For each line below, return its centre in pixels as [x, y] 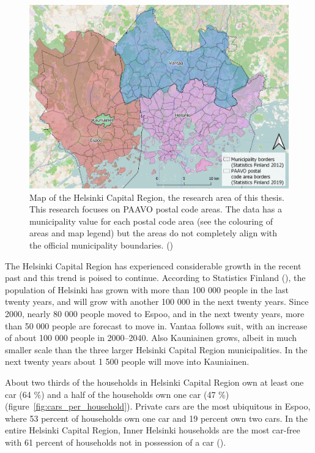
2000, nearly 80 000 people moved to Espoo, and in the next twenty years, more [155, 313]
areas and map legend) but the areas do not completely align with [154, 233]
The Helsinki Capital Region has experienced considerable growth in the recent [153, 265]
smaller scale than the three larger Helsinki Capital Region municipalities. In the [156, 349]
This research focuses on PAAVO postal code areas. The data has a [156, 209]
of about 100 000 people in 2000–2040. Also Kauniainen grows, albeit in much [151, 338]
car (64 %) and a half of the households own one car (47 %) [117, 394]
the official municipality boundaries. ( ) [102, 245]
